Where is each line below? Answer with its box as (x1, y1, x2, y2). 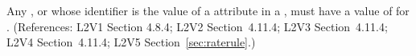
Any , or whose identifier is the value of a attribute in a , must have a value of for (6, 2, 410, 18)
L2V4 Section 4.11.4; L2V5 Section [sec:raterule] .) (6, 34, 256, 50)
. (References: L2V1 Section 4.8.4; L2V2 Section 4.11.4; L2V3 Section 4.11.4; (6, 18, 388, 34)
